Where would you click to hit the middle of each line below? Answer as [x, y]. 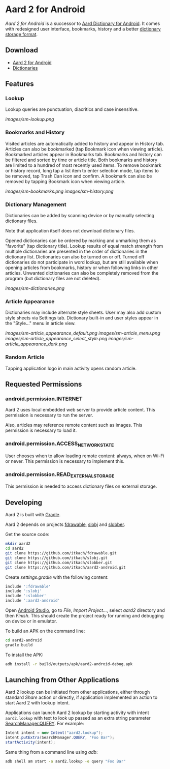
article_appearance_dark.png [36, 344]
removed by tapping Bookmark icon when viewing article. [65, 181]
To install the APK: [24, 655]
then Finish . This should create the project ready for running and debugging [84, 616]
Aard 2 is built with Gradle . [33, 515]
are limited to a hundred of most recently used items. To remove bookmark [83, 165]
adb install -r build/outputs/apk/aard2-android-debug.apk [69, 664]
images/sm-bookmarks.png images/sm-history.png [59, 191]
